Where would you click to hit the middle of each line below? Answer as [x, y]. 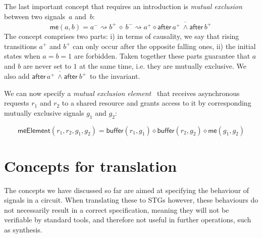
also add [17, 76]
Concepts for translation [91, 165]
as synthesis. [23, 230]
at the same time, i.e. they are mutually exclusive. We [163, 65]
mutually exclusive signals [44, 112]
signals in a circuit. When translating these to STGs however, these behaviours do [131, 200]
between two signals [35, 16]
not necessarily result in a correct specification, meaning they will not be [117, 209]
